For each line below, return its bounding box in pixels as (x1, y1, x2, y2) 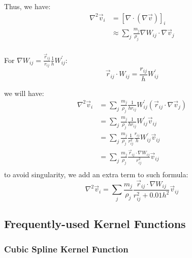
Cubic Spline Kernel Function (4, 242, 129, 255)
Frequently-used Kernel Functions (4, 216, 186, 232)
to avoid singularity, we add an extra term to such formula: (4, 169, 188, 179)
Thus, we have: (4, 1, 51, 11)
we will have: (4, 87, 44, 98)
